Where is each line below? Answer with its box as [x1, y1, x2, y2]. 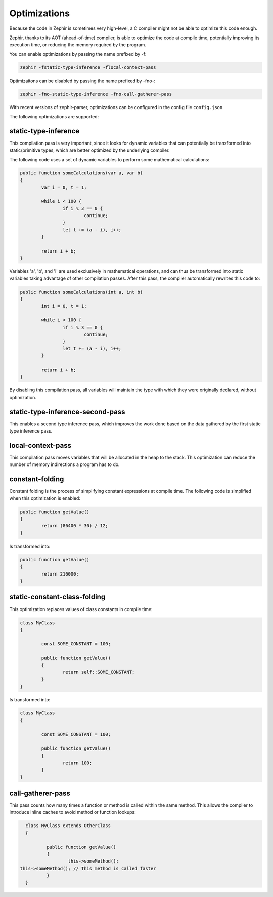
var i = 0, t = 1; [41, 184, 87, 190]
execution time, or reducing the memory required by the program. [9, 42, 146, 48]
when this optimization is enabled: [9, 495, 81, 501]
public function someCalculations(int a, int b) [20, 289, 143, 295]
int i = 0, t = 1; [41, 303, 87, 309]
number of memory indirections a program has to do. [9, 461, 120, 468]
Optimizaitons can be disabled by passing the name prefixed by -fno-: [9, 78, 156, 84]
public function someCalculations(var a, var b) [20, 170, 143, 176]
